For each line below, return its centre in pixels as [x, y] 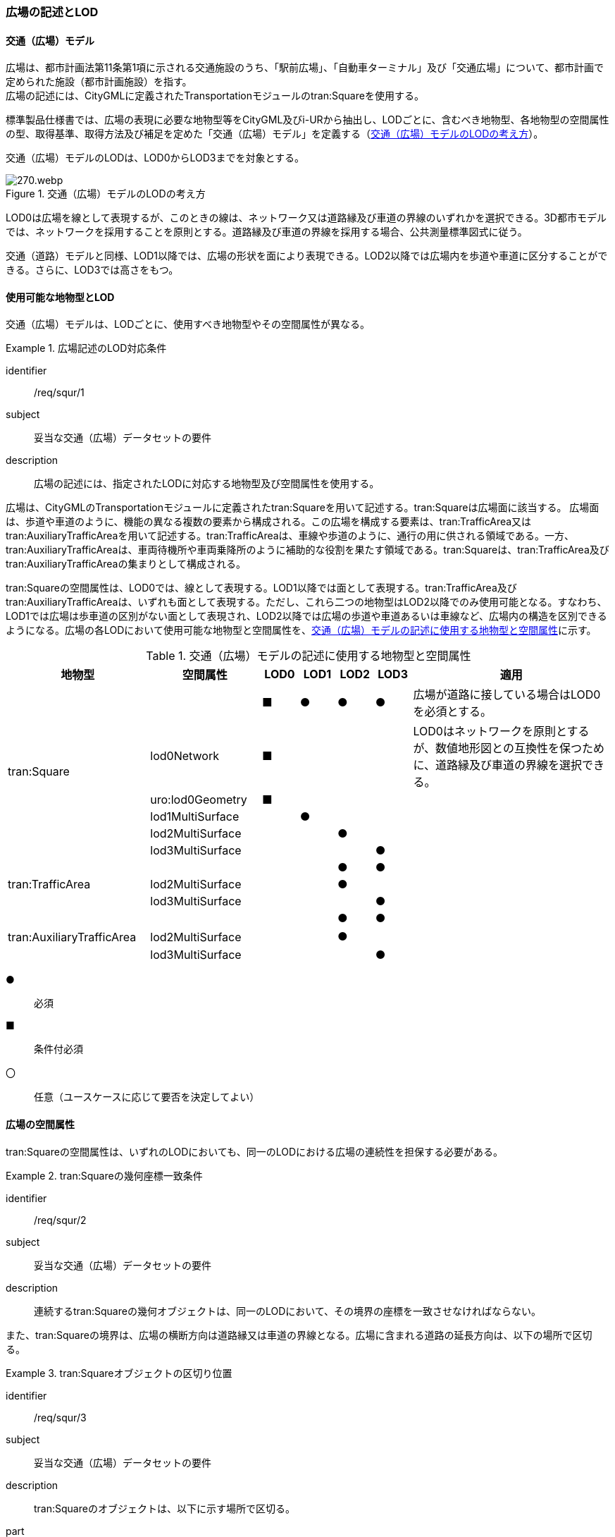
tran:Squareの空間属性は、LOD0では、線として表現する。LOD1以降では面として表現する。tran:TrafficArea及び [261, 588]
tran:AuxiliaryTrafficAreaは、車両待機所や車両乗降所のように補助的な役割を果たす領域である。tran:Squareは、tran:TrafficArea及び [307, 550]
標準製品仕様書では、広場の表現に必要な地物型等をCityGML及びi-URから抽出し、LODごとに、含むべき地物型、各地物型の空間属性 [307, 120]
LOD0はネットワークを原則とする [501, 731]
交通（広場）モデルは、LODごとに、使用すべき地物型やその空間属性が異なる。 [188, 324]
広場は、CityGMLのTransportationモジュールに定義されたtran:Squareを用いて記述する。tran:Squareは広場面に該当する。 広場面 [303, 508]
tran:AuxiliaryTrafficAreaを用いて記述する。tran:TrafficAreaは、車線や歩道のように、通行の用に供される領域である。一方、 [290, 536]
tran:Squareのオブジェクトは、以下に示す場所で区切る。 [164, 1508]
